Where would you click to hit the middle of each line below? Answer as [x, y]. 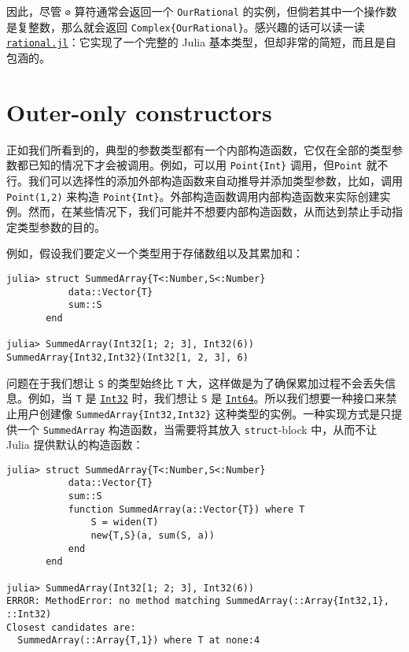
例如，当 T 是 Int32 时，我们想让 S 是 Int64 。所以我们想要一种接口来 [207, 398]
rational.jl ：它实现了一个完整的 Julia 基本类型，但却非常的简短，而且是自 [201, 42]
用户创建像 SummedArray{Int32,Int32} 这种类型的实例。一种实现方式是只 [204, 413]
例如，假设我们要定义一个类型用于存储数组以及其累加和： [155, 253]
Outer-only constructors [139, 111]
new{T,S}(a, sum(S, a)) [153, 536]
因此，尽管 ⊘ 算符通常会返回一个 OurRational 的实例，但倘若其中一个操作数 [202, 11]
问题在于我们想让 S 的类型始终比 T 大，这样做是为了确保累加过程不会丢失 [196, 382]
